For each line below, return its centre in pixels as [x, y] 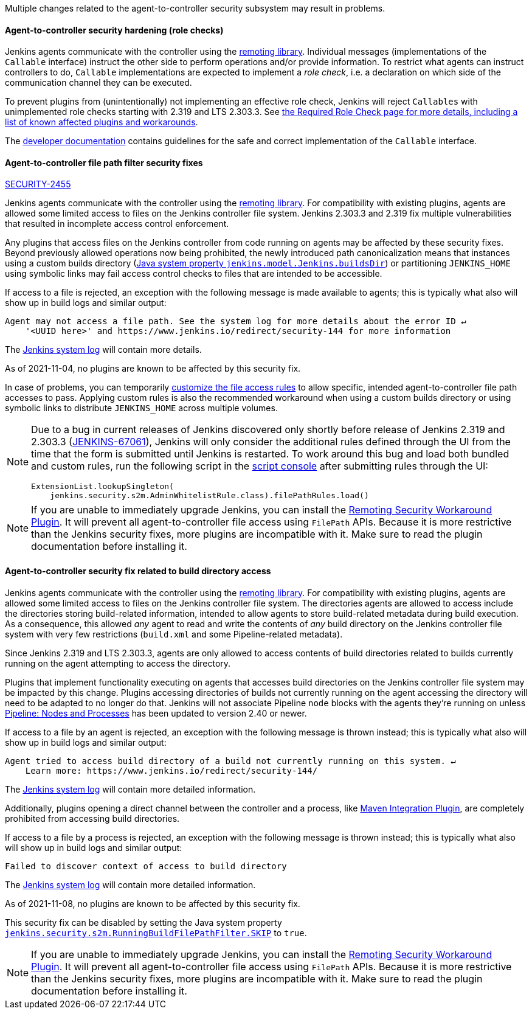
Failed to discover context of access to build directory [146, 866]
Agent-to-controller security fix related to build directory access [138, 571]
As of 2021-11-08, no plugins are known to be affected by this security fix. [153, 903]
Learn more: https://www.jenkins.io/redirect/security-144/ [171, 770]
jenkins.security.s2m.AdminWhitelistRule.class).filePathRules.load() [209, 496]
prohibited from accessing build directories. [92, 818]
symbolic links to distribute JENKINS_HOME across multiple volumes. [141, 408]
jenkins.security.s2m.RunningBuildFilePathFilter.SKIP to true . [156, 932]
